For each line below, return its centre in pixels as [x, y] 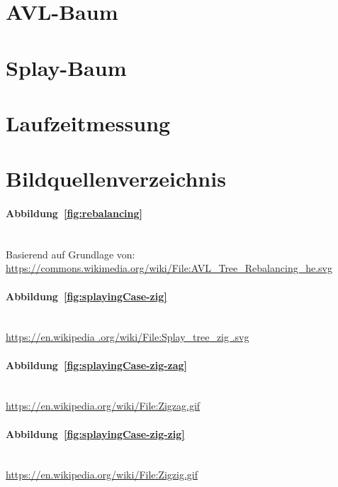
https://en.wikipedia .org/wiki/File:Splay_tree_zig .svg [128, 337]
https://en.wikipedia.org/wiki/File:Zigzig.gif [102, 475]
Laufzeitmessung [88, 122]
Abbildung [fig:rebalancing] [74, 213]
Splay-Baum [66, 67]
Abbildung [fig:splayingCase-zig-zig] [95, 433]
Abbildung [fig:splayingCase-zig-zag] [97, 365]
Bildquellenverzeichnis [116, 179]
